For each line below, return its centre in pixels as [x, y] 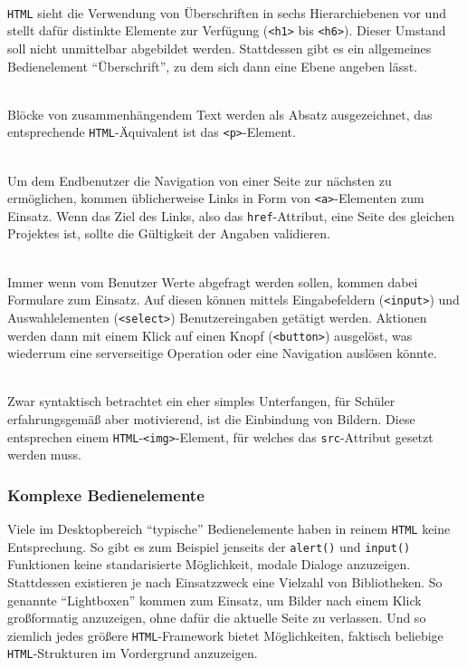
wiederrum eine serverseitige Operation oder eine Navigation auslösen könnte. [222, 353]
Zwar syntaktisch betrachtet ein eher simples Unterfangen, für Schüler [201, 401]
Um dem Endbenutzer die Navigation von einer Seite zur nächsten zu [200, 180]
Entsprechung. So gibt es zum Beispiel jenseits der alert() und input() [209, 546]
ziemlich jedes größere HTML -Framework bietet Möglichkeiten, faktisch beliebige [225, 635]
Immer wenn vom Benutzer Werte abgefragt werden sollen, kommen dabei [213, 281]
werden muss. [44, 455]
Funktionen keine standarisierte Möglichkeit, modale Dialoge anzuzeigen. [209, 564]
